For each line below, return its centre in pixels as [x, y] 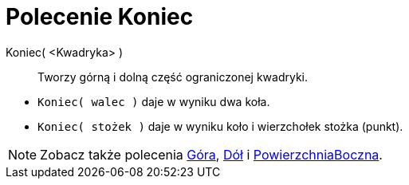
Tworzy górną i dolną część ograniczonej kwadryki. [173, 77]
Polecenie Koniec [100, 17]
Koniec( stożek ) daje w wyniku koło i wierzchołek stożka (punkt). [220, 126]
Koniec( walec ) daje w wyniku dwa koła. [154, 101]
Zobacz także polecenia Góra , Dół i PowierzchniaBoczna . [211, 154]
